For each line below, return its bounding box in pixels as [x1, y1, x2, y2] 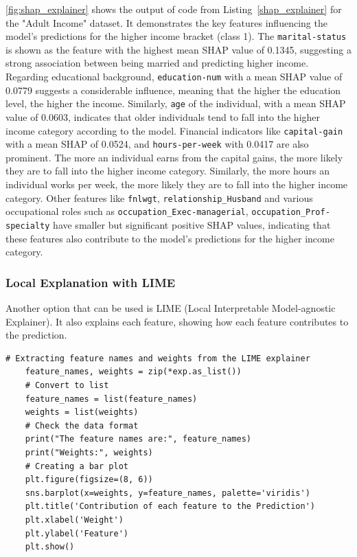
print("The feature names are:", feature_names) [25, 434, 251, 444]
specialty [5, 220, 50, 231]
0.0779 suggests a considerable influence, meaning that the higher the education [5, 82, 341, 97]
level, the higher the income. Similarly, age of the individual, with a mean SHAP [5, 96, 346, 111]
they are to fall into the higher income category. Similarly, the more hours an [5, 163, 330, 178]
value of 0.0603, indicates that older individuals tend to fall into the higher [5, 109, 321, 124]
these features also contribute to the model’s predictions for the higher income [5, 231, 334, 245]
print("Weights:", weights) [25, 447, 153, 457]
